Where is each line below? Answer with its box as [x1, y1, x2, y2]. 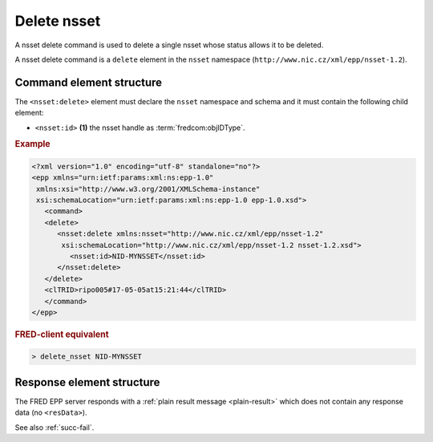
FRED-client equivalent [14, 329, 109, 340]
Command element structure [14, 75, 163, 89]
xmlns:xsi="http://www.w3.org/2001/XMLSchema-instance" [36, 185, 261, 193]
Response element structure [14, 375, 160, 389]
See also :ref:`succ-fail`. [14, 422, 95, 432]
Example [14, 139, 51, 150]
